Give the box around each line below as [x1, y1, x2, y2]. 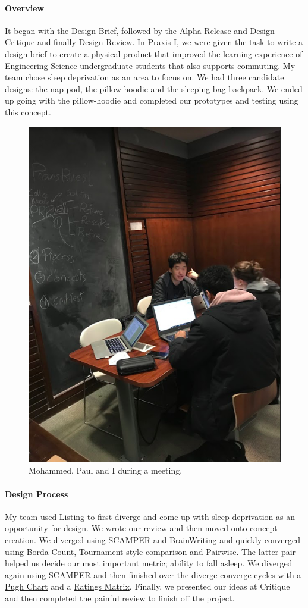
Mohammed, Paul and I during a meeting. [29, 464, 183, 477]
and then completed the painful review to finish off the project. [5, 591, 235, 604]
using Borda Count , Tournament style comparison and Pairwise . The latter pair [5, 545, 296, 557]
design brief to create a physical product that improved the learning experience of [5, 47, 303, 59]
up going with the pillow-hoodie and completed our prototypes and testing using [5, 94, 298, 106]
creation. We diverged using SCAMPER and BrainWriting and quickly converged [5, 533, 300, 546]
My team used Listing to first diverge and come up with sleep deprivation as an [5, 510, 295, 522]
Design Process [5, 487, 68, 500]
